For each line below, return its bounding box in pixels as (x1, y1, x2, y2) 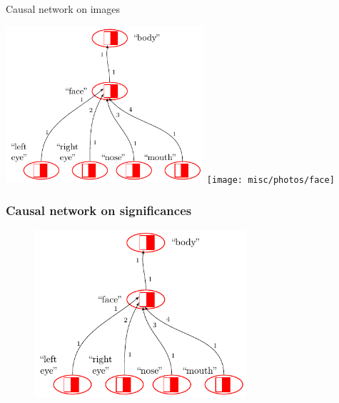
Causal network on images (6, 1, 121, 16)
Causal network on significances (6, 201, 192, 219)
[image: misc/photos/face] (206, 174, 335, 185)
